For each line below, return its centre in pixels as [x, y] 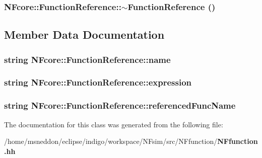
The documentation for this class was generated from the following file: [114, 124]
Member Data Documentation [84, 34]
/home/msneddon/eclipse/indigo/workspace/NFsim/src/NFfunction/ [111, 141]
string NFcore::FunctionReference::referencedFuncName [120, 105]
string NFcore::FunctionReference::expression [98, 82]
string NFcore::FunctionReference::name [87, 59]
